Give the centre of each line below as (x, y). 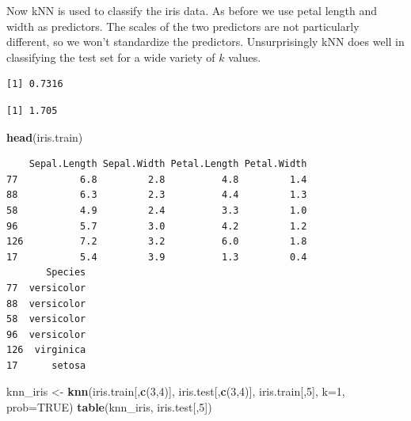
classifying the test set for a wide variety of (111, 57)
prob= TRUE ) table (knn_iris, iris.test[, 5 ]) (109, 407)
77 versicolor (46, 288)
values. (245, 57)
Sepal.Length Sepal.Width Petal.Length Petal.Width (168, 164)
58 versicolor (46, 319)
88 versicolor (46, 303)
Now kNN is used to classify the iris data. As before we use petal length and (192, 10)
